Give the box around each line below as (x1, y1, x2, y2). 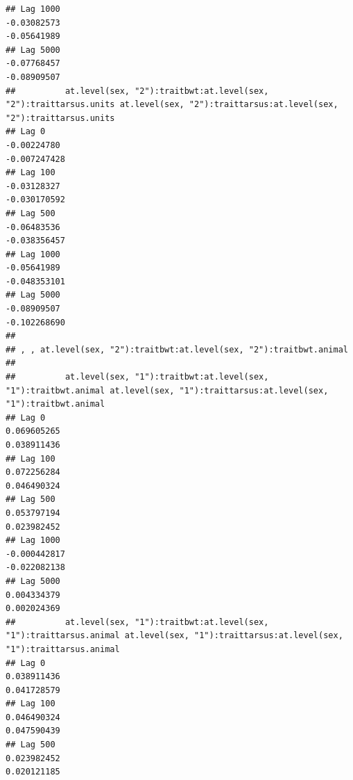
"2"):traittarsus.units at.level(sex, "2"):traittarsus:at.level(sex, (6, 99, 338, 110)
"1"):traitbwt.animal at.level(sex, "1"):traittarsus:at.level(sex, (6, 385, 329, 396)
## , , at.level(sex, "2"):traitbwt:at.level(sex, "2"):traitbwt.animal (6, 344, 348, 355)
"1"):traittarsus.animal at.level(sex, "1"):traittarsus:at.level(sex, (6, 631, 343, 641)
